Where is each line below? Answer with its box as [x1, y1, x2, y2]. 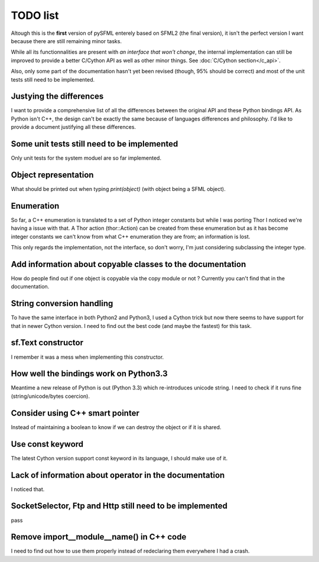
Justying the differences [11, 92, 104, 102]
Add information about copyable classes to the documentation [11, 259, 246, 269]
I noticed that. [11, 485, 45, 493]
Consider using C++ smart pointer [11, 408, 140, 418]
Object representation [11, 170, 94, 180]
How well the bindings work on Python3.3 [11, 369, 168, 379]
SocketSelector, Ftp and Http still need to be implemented [11, 501, 227, 511]
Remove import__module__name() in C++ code [11, 532, 187, 542]
